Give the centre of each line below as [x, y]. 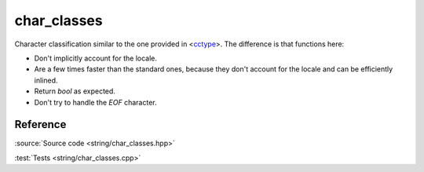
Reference [40, 124]
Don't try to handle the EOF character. [95, 102]
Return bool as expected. [75, 91]
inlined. [46, 80]
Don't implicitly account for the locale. [95, 58]
